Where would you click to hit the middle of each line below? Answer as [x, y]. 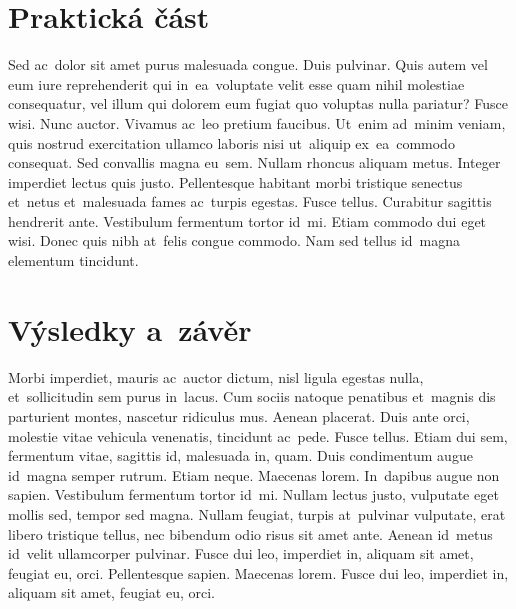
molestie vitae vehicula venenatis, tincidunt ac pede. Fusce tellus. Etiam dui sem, [258, 435]
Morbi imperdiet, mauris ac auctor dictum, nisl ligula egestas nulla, [216, 376]
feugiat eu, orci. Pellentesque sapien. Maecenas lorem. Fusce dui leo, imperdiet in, [258, 572]
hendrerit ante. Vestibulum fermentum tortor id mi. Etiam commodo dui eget [247, 220]
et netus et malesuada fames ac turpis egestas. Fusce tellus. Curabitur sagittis [250, 201]
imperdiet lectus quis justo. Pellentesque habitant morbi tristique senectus [235, 181]
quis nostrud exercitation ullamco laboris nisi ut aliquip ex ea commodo [231, 142]
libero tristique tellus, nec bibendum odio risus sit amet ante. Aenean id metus [250, 533]
